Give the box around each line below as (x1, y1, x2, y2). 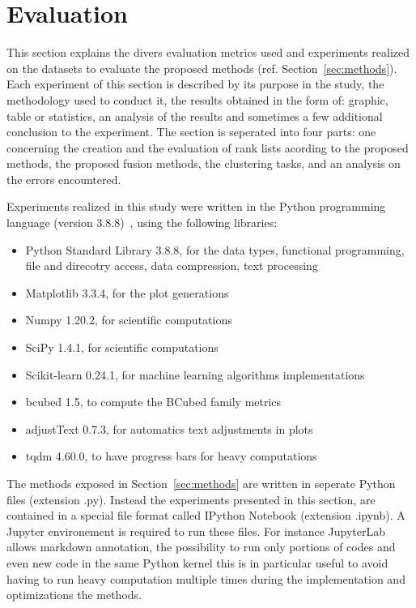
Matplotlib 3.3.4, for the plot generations (25, 284, 229, 301)
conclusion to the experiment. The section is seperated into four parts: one (6, 123, 376, 140)
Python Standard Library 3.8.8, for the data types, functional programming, (25, 241, 405, 258)
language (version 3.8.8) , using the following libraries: (6, 214, 278, 231)
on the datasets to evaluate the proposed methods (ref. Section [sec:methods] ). (6, 59, 397, 76)
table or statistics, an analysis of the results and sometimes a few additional (6, 107, 383, 124)
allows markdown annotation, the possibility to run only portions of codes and (6, 538, 396, 555)
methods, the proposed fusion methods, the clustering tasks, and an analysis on (6, 155, 401, 172)
